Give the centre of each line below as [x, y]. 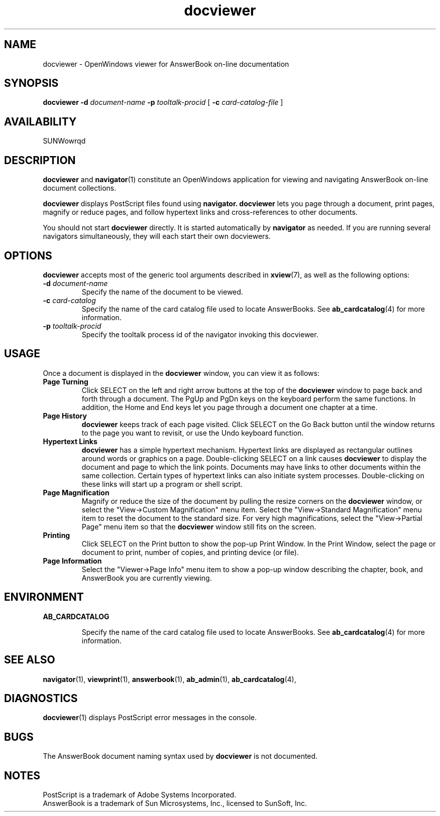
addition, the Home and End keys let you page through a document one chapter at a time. [230, 407]
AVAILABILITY [40, 121]
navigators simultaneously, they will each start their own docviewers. [157, 236]
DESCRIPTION [40, 160]
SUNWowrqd [64, 141]
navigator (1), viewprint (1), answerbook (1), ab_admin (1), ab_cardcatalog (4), [170, 679]
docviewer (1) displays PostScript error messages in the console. [150, 718]
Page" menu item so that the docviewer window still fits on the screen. [199, 526]
